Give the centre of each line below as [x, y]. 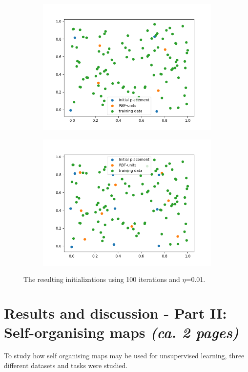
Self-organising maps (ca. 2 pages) [122, 332]
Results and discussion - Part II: [115, 313]
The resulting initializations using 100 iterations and [102, 279]
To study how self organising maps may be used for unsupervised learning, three [124, 356]
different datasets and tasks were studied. [66, 365]
